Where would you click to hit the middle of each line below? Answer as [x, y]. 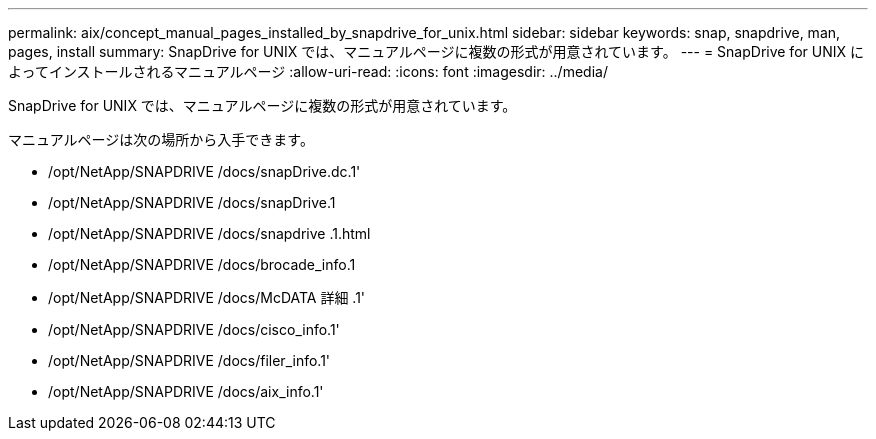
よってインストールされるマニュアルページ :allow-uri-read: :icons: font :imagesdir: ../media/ [308, 71]
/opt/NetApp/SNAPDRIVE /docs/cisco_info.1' [194, 329]
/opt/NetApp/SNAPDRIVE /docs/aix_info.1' [186, 391]
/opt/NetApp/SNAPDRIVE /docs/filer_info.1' [189, 360]
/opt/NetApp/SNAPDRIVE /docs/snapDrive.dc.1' [204, 171]
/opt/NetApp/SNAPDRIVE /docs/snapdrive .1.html [209, 233]
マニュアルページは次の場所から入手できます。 [161, 139]
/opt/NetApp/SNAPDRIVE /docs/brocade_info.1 [202, 264]
